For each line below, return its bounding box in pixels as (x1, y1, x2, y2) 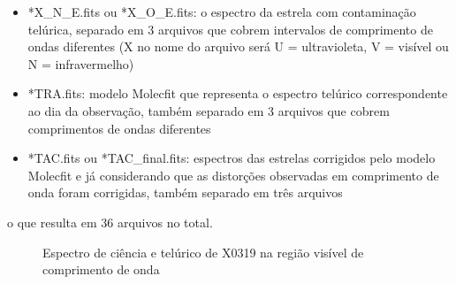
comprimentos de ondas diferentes (27, 119, 211, 137)
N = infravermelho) (27, 54, 134, 73)
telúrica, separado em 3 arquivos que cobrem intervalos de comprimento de (27, 19, 433, 38)
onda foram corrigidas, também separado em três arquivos (27, 183, 343, 202)
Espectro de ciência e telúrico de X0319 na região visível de (42, 242, 364, 261)
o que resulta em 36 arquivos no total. (7, 212, 213, 231)
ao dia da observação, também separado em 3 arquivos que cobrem (27, 101, 390, 119)
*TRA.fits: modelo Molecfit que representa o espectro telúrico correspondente (27, 84, 448, 103)
